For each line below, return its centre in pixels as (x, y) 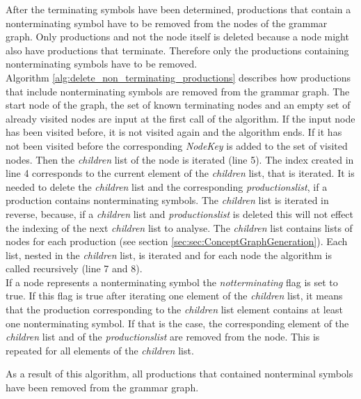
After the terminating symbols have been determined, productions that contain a (178, 9)
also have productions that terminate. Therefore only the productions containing (177, 50)
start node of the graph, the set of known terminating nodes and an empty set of (178, 105)
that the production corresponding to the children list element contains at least (174, 310)
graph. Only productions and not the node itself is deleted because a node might (177, 37)
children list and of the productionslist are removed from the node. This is (163, 337)
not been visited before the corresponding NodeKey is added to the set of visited (177, 145)
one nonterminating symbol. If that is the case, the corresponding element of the (177, 323)
